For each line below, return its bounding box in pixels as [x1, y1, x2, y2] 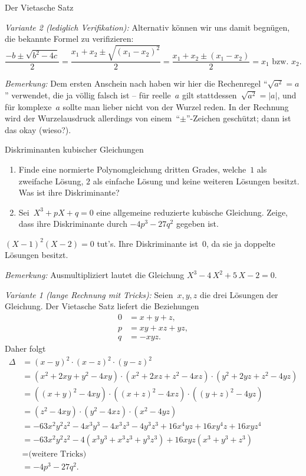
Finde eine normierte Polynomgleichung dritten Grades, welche [18, 163, 246, 175]
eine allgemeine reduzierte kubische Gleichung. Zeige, [96, 206, 288, 218]
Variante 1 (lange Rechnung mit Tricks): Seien [5, 288, 173, 300]
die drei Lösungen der [200, 288, 278, 300]
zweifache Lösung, [18, 174, 84, 187]
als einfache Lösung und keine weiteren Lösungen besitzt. [93, 174, 300, 187]
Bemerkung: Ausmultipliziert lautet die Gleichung [5, 269, 185, 281]
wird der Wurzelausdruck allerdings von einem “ [5, 112, 180, 124]
